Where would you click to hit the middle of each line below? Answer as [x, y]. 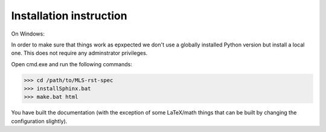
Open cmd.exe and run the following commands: [72, 64]
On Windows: [28, 34]
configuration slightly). [39, 121]
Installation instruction [69, 16]
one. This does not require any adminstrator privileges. [79, 53]
